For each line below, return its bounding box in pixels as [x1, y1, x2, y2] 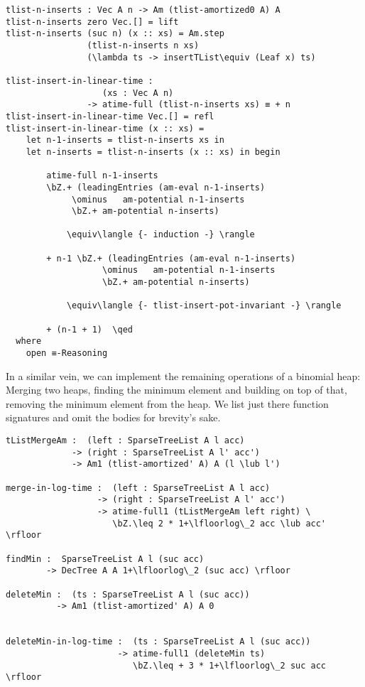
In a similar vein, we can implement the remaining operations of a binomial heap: [6, 368, 361, 383]
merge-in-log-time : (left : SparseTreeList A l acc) [6, 482, 271, 493]
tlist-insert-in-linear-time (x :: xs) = [6, 123, 205, 134]
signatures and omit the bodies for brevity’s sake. [6, 410, 221, 425]
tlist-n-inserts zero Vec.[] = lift [6, 16, 179, 27]
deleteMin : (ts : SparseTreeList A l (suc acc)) [6, 589, 250, 600]
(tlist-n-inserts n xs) [87, 40, 200, 50]
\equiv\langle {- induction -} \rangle [66, 229, 255, 240]
